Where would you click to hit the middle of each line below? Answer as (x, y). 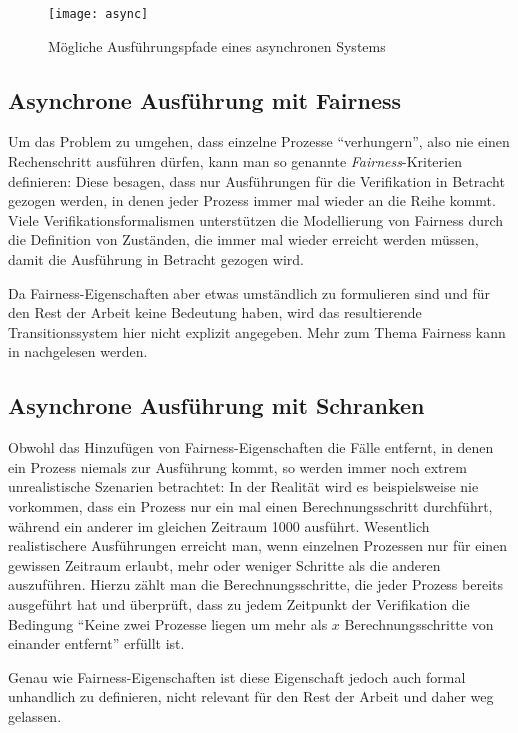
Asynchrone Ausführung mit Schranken (216, 405)
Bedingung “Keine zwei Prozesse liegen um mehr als (168, 623)
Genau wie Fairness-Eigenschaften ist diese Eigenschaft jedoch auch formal (237, 676)
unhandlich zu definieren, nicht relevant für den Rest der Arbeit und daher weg (251, 696)
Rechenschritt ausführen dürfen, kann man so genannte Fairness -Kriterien (235, 161)
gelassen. (35, 715)
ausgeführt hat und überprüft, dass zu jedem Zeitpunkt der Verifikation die (239, 603)
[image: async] (98, 14)
